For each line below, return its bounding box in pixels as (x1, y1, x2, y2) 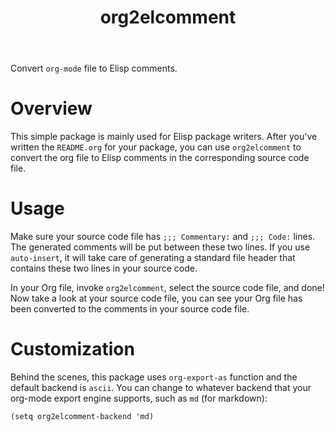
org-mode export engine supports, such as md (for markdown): (10, 392, 268, 404)
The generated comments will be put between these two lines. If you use (10, 241, 311, 253)
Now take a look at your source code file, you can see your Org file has (10, 292, 303, 305)
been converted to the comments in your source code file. (10, 303, 250, 315)
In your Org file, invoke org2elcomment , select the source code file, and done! (10, 282, 325, 294)
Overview (10, 97, 93, 120)
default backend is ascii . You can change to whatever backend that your (10, 382, 312, 393)
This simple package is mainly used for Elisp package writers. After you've (10, 131, 318, 143)
